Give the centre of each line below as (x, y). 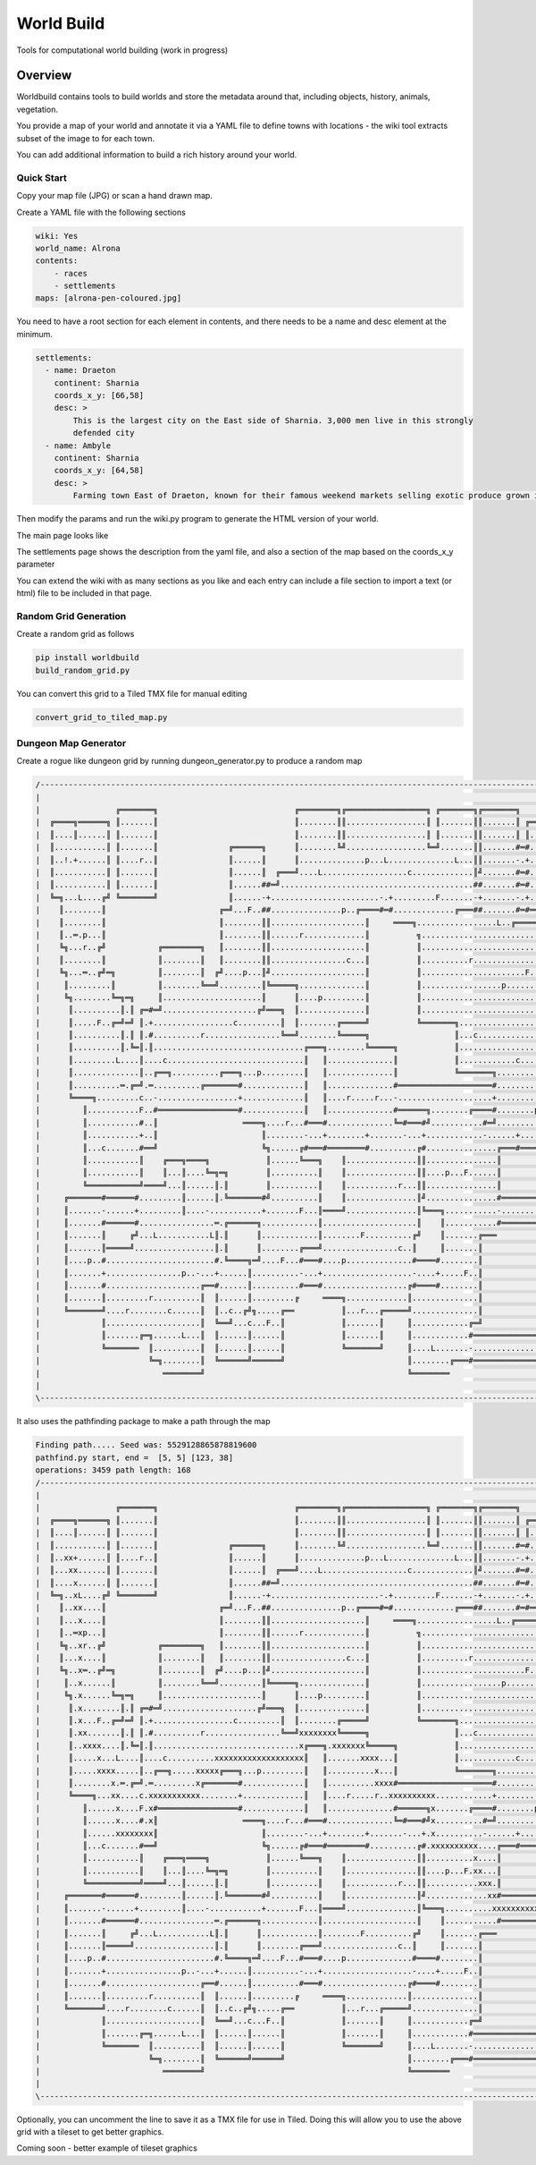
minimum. (35, 334)
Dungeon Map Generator (71, 743)
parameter (36, 565)
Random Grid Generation (71, 616)
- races (71, 273)
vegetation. (37, 109)
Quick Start (42, 177)
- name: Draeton (80, 370)
